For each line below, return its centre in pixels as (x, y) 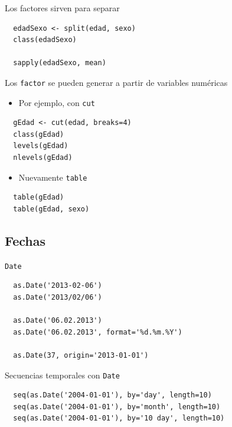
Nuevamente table (53, 177)
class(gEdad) (39, 134)
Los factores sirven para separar (62, 8)
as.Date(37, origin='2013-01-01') (81, 355)
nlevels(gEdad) (43, 158)
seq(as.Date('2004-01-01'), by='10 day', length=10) (119, 418)
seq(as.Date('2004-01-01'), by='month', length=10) (117, 407)
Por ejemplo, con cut (57, 102)
